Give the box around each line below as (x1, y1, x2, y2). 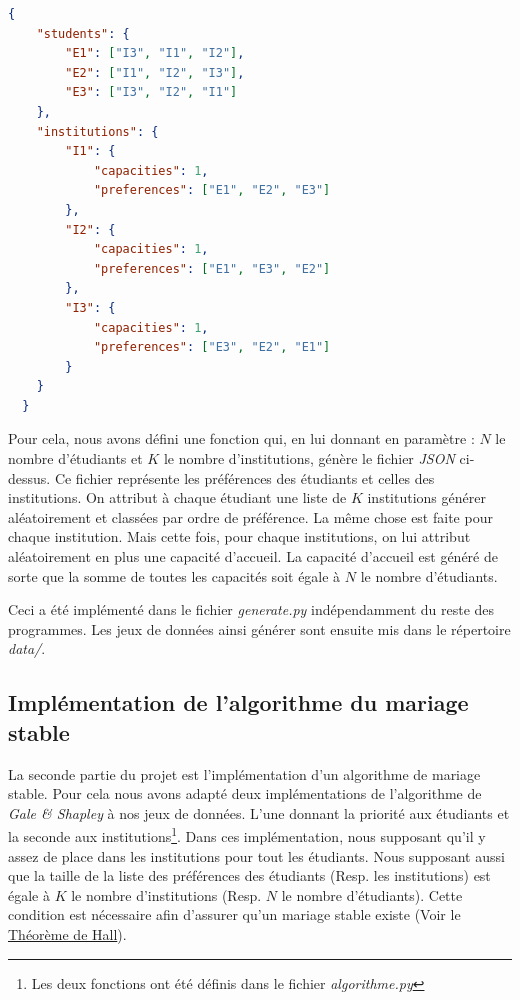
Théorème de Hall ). (8, 924, 127, 944)
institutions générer (367, 487, 486, 508)
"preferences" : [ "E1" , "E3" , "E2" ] (93, 261, 331, 276)
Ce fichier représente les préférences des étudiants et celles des (54, 467, 435, 488)
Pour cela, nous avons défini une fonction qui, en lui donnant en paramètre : (8, 428, 475, 449)
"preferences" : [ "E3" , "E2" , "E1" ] (93, 340, 331, 355)
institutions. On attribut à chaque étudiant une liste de (8, 487, 347, 508)
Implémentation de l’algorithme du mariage (8, 687, 469, 718)
